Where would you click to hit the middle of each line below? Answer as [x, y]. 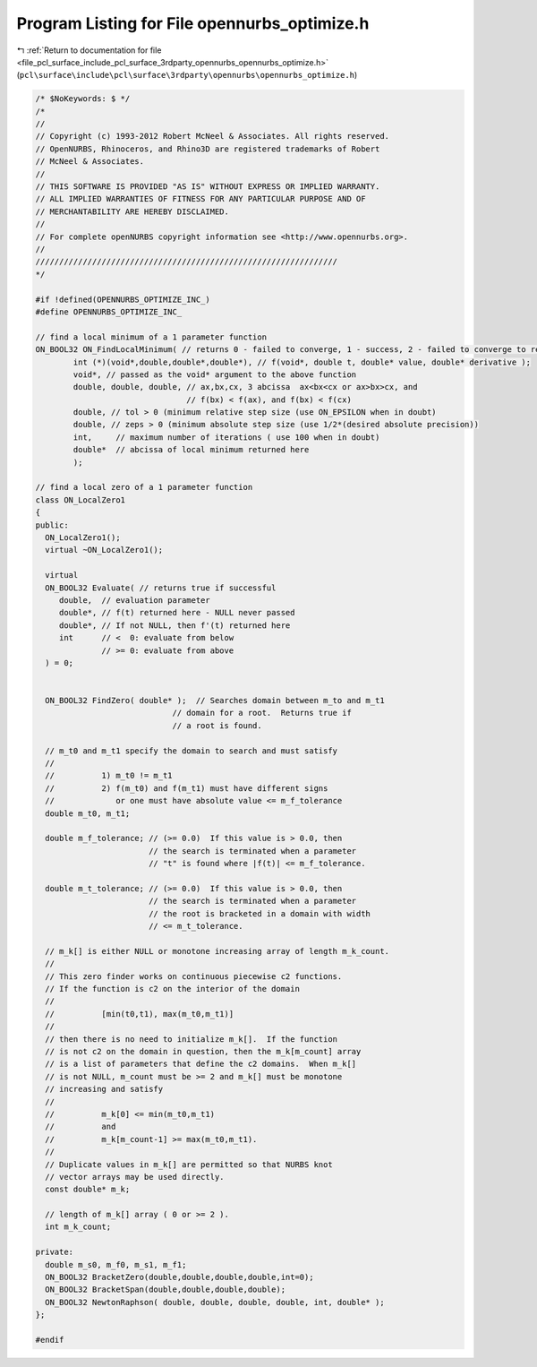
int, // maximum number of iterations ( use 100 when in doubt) [226, 437]
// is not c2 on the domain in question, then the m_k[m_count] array [203, 1051]
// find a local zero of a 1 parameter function [144, 487]
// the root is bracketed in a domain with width [260, 913]
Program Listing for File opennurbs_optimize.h [193, 23]
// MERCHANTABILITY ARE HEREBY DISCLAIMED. [132, 211]
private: [55, 1252]
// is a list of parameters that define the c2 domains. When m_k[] [201, 1064]
